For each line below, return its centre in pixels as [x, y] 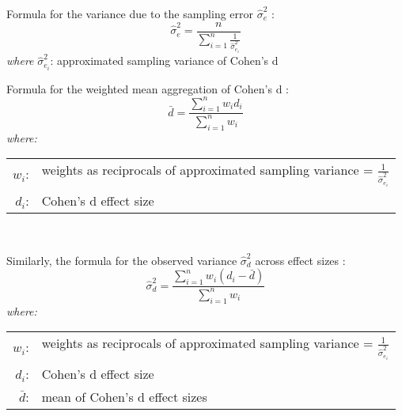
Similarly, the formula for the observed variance [122, 260]
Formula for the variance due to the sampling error [130, 13]
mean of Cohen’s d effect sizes [124, 397]
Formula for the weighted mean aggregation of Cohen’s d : [148, 88]
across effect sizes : [300, 260]
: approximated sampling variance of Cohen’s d [164, 61]
